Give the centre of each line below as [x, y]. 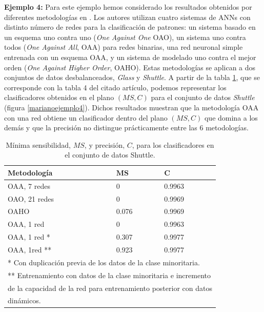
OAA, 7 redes [29, 186]
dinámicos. [24, 300]
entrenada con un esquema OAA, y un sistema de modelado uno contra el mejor [130, 57]
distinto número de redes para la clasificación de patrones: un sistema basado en [130, 27]
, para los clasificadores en [173, 144]
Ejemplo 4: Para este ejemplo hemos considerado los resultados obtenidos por [128, 7]
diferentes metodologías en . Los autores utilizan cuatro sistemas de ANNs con [127, 17]
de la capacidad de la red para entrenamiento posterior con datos [110, 288]
